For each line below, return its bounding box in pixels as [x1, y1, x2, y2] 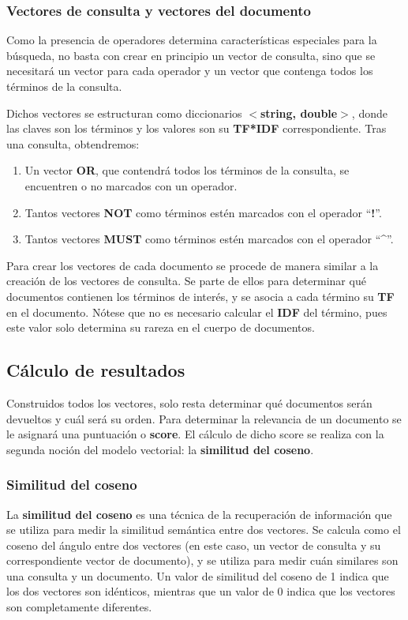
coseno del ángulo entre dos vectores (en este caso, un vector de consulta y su [6, 536, 381, 553]
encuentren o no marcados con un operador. [24, 177, 238, 194]
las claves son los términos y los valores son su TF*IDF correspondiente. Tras [6, 120, 387, 137]
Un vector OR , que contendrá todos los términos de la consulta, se [24, 162, 350, 178]
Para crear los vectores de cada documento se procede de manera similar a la [6, 257, 379, 273]
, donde [351, 104, 387, 121]
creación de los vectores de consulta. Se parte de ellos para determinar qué [6, 272, 366, 289]
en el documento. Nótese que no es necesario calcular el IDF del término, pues [6, 303, 387, 320]
